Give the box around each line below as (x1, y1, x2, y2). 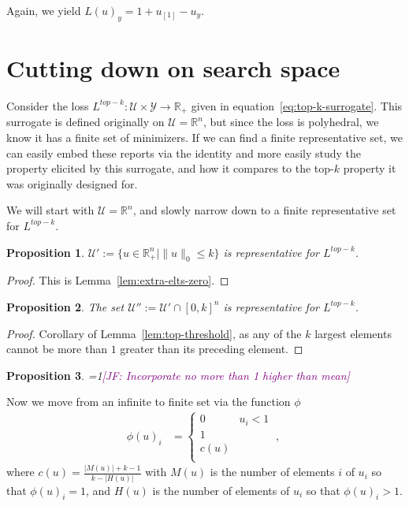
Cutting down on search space (6, 51, 340, 84)
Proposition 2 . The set (6, 298, 125, 314)
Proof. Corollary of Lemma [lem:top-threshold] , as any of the (6, 325, 302, 341)
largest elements (314, 325, 392, 341)
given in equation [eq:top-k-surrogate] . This (191, 97, 403, 113)
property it (343, 160, 396, 177)
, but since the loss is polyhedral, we (203, 113, 379, 130)
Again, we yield (6, 2, 81, 18)
